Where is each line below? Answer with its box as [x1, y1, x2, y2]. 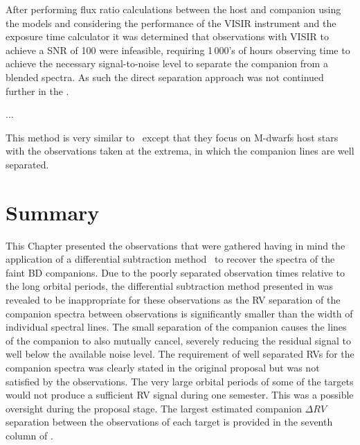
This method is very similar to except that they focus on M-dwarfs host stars [6, 130, 339, 144]
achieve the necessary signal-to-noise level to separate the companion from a [6, 56, 328, 71]
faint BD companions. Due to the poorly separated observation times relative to [6, 265, 345, 279]
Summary [6, 198, 100, 226]
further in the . [6, 83, 69, 98]
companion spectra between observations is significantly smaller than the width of [6, 306, 353, 320]
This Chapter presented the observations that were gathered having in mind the [6, 238, 345, 252]
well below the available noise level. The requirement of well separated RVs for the [6, 347, 354, 361]
